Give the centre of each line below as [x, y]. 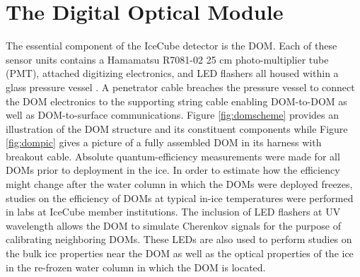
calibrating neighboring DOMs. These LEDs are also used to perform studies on [179, 239]
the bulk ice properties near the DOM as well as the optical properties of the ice [180, 253]
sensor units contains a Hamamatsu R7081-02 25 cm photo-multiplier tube [167, 59]
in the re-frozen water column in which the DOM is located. [136, 267]
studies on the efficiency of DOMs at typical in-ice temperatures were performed [180, 198]
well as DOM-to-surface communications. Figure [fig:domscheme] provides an [173, 115]
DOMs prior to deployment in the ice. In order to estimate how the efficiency [173, 170]
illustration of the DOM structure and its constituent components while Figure [177, 128]
